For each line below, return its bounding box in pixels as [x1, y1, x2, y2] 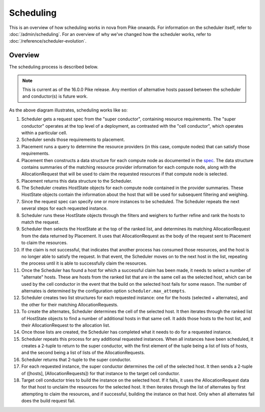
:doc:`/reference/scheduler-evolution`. [9, 38, 87, 44]
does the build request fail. [21, 398, 76, 404]
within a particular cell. [21, 130, 67, 136]
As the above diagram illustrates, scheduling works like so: [9, 107, 128, 113]
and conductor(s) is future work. [22, 93, 88, 99]
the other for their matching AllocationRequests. [21, 302, 119, 307]
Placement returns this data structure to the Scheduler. [21, 178, 132, 184]
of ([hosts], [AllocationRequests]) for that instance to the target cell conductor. [21, 370, 180, 376]
